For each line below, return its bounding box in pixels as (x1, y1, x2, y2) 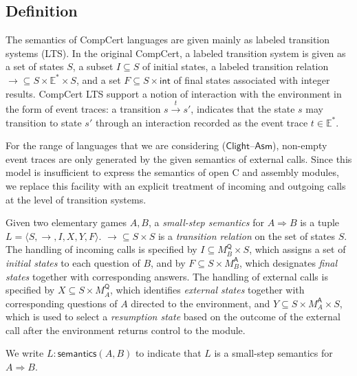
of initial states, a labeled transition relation (142, 59, 329, 74)
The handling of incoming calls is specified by (6, 242, 197, 256)
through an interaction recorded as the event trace (95, 115, 308, 129)
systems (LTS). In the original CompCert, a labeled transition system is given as (6, 45, 346, 60)
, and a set (76, 72, 121, 87)
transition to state (6, 115, 82, 129)
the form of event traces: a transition (6, 101, 161, 115)
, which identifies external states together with (110, 283, 305, 297)
